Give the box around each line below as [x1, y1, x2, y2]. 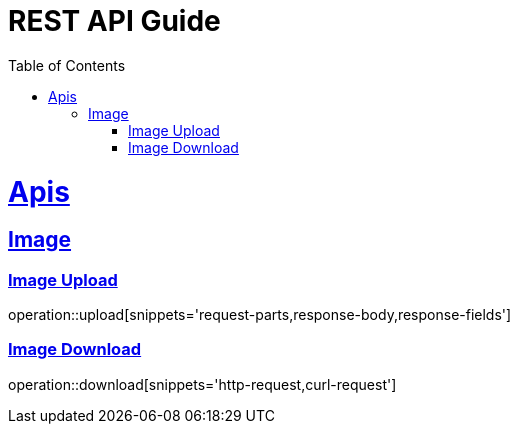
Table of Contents [8, 56, 126, 74]
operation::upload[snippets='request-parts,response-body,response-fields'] [8, 306, 512, 324]
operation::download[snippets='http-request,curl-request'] [8, 375, 397, 393]
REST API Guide [8, 4, 221, 38]
